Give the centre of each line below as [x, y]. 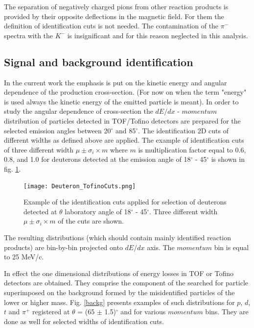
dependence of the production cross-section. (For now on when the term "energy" [125, 92]
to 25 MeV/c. [24, 257]
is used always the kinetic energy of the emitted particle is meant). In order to [121, 101]
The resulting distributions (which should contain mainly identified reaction [118, 237]
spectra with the [29, 35]
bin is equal [231, 247]
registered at [51, 312]
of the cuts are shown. [91, 221]
